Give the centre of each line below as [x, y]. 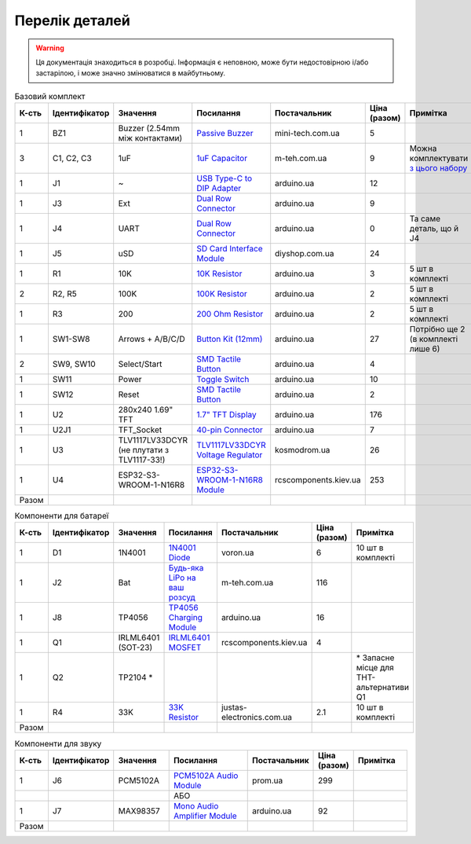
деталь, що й [434, 229]
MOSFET [185, 648]
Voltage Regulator [230, 455]
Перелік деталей [73, 20]
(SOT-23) [135, 648]
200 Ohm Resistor [230, 314]
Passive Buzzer [225, 134]
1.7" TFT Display [226, 415]
